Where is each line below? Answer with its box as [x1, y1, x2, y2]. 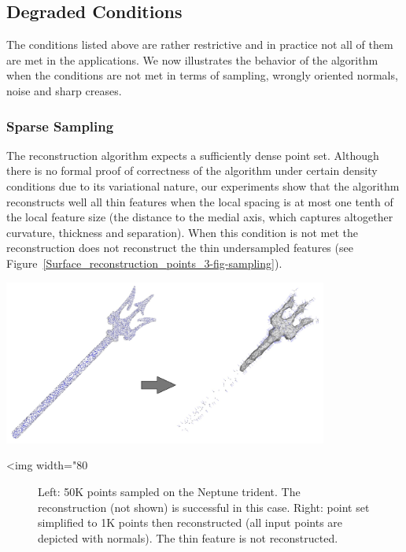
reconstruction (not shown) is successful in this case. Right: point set [38, 498, 370, 515]
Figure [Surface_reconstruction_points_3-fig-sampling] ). [6, 254, 282, 271]
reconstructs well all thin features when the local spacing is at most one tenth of [6, 193, 393, 209]
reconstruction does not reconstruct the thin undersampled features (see [6, 239, 353, 256]
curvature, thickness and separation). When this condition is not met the [6, 224, 358, 240]
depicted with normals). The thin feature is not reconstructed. [38, 529, 338, 546]
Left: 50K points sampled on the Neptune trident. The [38, 483, 301, 500]
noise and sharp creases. [6, 82, 122, 98]
